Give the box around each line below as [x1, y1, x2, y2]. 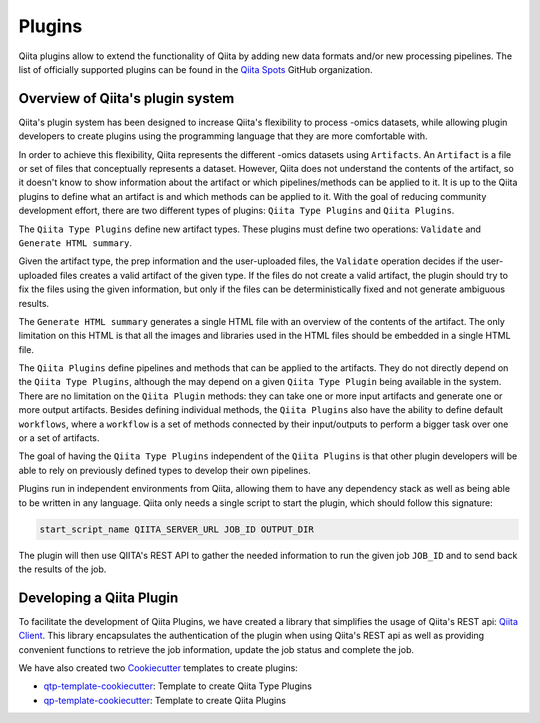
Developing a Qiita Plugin [18, 589, 179, 606]
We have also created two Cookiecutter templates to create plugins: [18, 662, 299, 674]
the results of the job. [18, 563, 107, 575]
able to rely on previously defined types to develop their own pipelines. [18, 464, 311, 476]
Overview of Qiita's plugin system [18, 90, 235, 107]
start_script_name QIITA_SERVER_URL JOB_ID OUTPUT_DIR [39, 523, 314, 535]
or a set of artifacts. [18, 432, 100, 444]
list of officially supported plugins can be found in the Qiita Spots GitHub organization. [18, 63, 374, 75]
